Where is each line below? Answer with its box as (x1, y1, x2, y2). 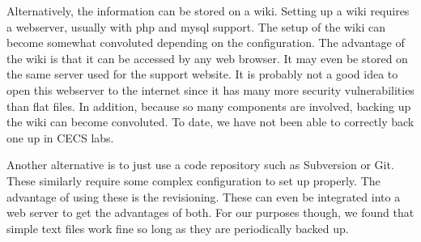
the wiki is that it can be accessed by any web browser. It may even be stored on (6, 49, 408, 66)
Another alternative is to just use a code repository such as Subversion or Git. (6, 156, 394, 173)
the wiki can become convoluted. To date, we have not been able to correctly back (6, 113, 415, 130)
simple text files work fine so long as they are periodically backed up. (6, 219, 349, 236)
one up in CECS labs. (6, 129, 114, 146)
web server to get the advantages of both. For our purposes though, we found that (6, 204, 415, 221)
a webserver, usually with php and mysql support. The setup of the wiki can (6, 18, 385, 35)
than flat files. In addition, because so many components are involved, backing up (6, 97, 411, 114)
